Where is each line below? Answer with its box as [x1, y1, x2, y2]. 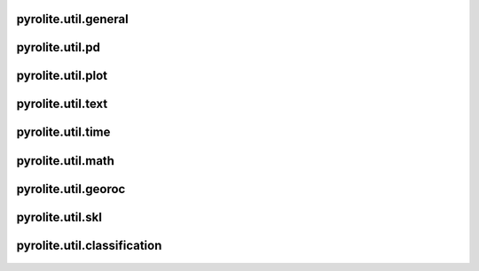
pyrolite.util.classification [16, 237, 162, 252]
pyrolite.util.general [16, 12, 129, 27]
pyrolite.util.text [16, 97, 108, 112]
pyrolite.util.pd [16, 40, 101, 55]
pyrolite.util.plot [16, 68, 108, 83]
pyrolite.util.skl [16, 209, 102, 225]
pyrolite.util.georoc [16, 182, 126, 197]
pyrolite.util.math [16, 153, 115, 168]
